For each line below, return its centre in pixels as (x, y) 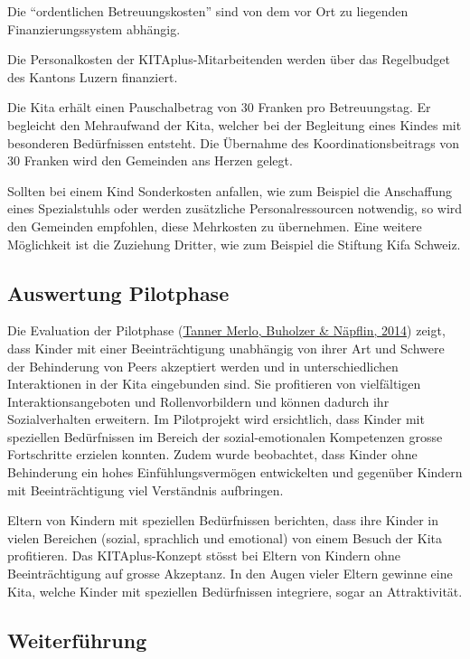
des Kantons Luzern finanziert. (93, 76)
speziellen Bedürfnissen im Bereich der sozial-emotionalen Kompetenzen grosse (225, 436)
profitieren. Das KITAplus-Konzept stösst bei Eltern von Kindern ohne (204, 555)
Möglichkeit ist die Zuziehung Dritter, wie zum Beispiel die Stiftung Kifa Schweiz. (234, 244)
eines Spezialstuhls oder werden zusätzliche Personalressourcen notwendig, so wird (235, 208)
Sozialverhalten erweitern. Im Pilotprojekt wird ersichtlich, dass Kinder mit (216, 419)
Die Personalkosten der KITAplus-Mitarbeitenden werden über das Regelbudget (229, 59)
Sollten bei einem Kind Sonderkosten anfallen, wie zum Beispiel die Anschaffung (230, 190)
